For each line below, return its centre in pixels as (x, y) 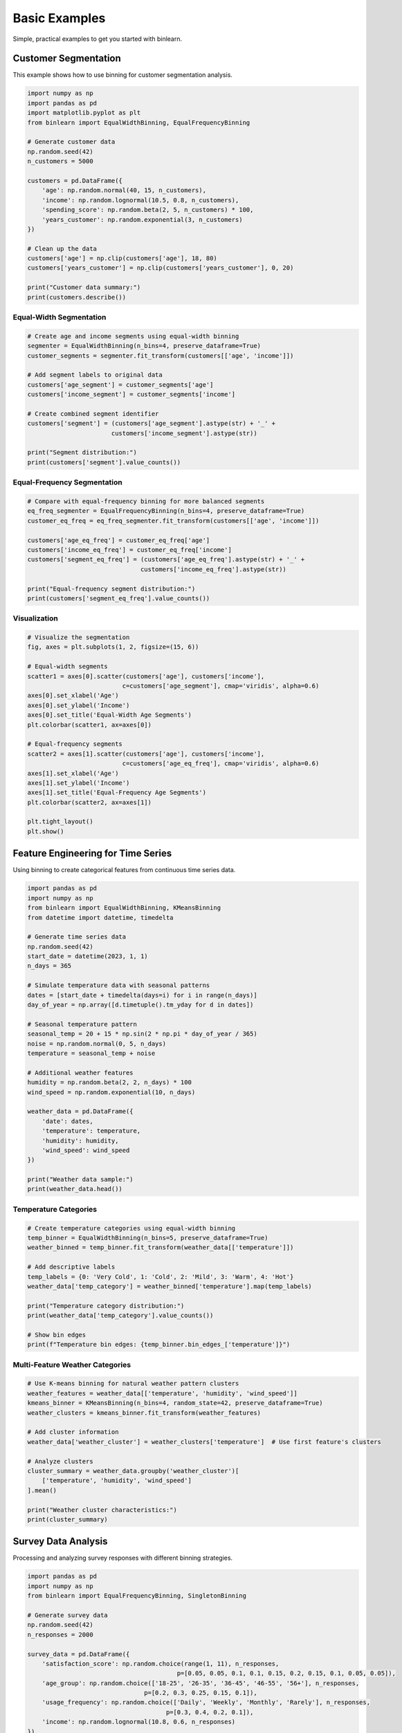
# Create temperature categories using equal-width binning (131, 1228)
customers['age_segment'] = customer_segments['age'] (120, 384)
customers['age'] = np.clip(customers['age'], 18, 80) (122, 259)
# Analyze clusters (60, 1461)
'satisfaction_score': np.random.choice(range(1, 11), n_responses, (161, 1663)
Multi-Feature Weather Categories (72, 1364)
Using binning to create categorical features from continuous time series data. (124, 870)
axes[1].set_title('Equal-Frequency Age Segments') (117, 793)
